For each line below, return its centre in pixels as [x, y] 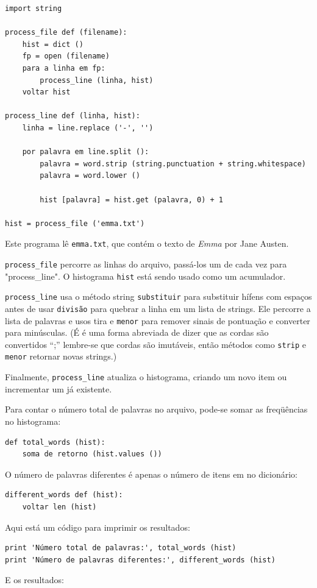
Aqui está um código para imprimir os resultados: [98, 527]
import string [34, 9]
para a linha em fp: [64, 68]
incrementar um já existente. [59, 388]
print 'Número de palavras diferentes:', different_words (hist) [140, 560]
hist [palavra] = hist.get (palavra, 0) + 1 [131, 200]
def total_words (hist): [55, 442]
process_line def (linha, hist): [73, 116]
